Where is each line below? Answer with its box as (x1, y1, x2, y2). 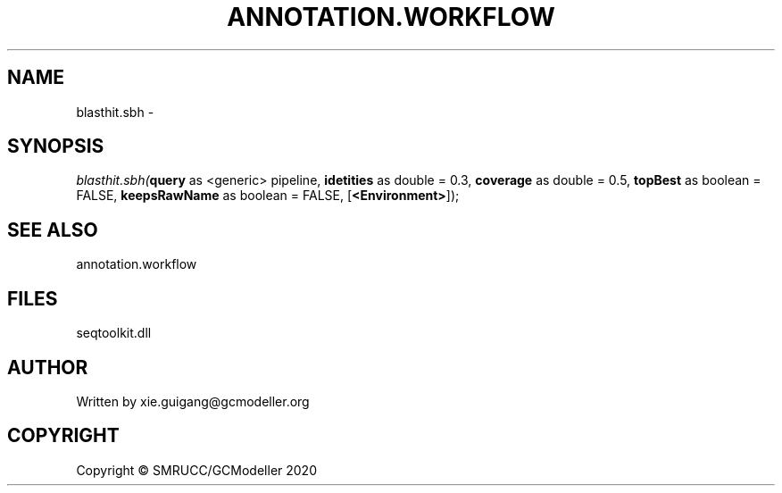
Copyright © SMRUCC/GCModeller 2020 (76, 462, 317, 478)
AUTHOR (7, 355, 88, 379)
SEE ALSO (7, 218, 98, 241)
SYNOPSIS (7, 135, 104, 158)
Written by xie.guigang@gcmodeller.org (76, 393, 310, 409)
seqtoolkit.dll (76, 325, 152, 341)
